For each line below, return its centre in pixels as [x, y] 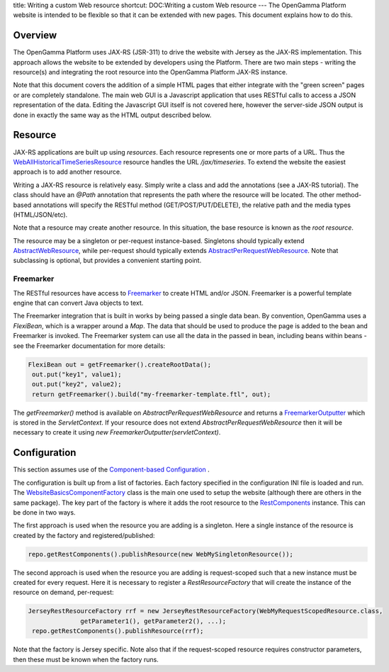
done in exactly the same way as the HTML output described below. [112, 115]
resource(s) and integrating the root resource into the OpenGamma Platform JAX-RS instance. [150, 72]
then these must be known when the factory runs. [86, 659]
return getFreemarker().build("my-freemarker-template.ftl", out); [152, 394]
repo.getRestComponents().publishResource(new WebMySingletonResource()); [161, 554]
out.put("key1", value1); [77, 374]
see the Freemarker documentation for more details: [89, 346]
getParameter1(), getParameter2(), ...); [153, 621]
